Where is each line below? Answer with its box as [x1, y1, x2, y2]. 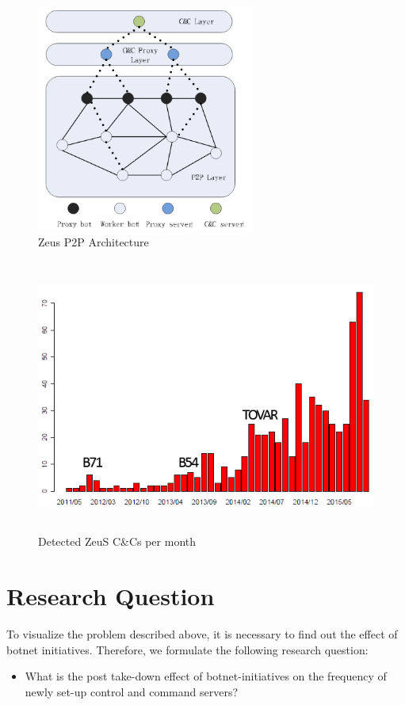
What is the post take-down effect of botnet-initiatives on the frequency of [25, 668, 387, 684]
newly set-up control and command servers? [25, 683, 239, 699]
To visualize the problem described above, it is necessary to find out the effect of [6, 626, 398, 642]
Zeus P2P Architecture [38, 234, 149, 250]
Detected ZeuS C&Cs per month [38, 533, 197, 550]
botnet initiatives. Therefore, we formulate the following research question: [6, 641, 369, 657]
